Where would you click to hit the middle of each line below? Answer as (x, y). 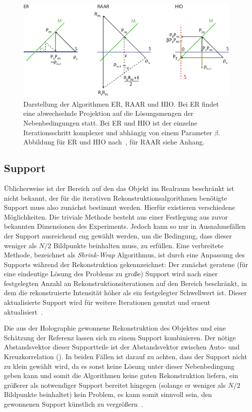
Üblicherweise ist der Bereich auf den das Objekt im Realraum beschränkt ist (119, 188)
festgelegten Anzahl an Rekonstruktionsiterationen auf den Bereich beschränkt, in (126, 283)
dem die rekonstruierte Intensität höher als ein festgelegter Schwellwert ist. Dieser (126, 293)
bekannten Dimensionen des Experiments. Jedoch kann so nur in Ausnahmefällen (125, 226)
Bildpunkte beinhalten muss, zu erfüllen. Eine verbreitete (138, 245)
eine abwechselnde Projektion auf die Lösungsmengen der (109, 113)
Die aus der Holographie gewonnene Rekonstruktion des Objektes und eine (115, 328)
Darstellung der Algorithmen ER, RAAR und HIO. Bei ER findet (121, 103)
